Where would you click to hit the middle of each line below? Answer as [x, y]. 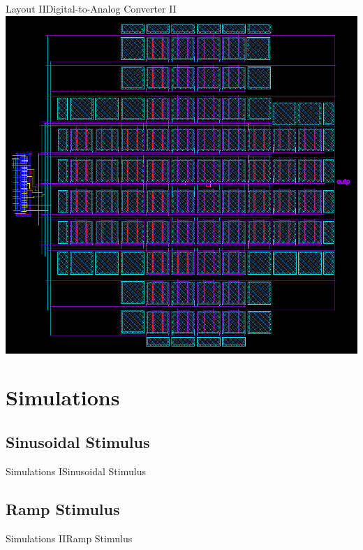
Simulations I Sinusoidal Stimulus [76, 471]
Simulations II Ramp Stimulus [69, 538]
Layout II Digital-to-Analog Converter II [91, 8]
